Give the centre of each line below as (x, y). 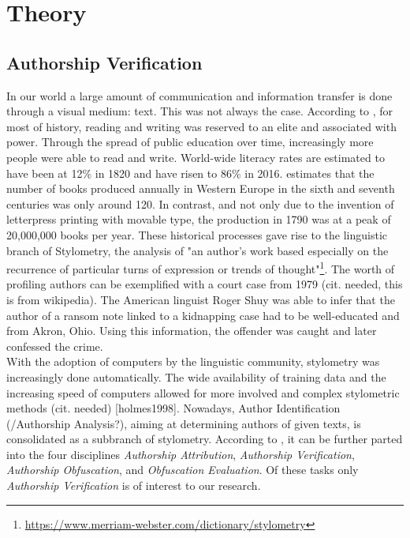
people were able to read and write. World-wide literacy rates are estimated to (196, 157)
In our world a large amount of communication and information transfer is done (199, 95)
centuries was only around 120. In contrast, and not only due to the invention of (200, 203)
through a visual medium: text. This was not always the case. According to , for (200, 111)
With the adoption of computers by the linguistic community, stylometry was (193, 361)
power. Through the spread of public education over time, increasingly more (190, 142)
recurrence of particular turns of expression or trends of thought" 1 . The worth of (201, 267)
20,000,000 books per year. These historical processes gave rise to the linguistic (197, 234)
